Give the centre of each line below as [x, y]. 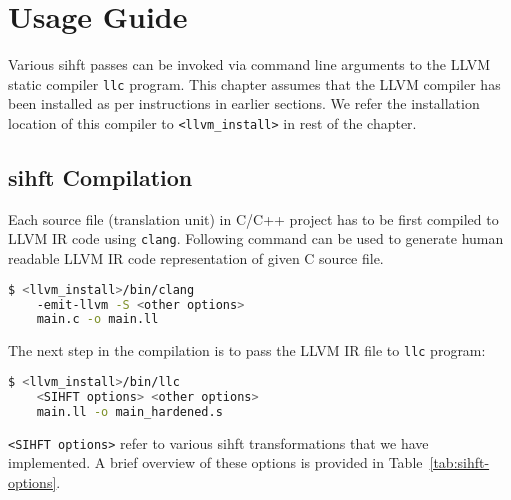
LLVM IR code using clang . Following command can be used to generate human [256, 238]
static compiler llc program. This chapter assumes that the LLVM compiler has [254, 83]
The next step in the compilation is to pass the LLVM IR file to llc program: [247, 350]
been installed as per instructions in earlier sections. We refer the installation [244, 103]
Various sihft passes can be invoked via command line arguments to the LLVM [249, 64]
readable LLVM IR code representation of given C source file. [196, 258]
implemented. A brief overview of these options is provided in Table [215, 462]
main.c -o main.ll [97, 319]
